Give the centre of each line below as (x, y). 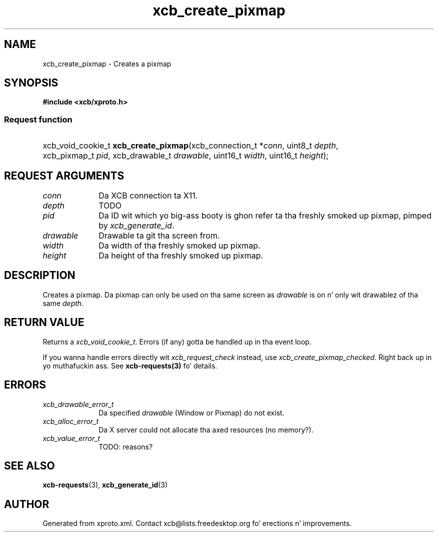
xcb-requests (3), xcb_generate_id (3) (105, 485)
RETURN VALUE (44, 322)
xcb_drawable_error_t (78, 404)
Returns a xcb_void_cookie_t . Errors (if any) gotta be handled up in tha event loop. (177, 341)
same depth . (63, 303)
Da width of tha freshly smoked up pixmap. (179, 246)
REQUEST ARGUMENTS (64, 175)
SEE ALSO (29, 465)
